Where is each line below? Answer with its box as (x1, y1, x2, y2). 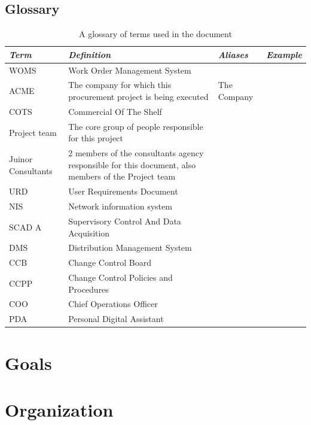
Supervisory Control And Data (68, 214, 181, 227)
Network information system (68, 200, 172, 212)
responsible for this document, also (68, 158, 196, 171)
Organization (5, 397, 114, 421)
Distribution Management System (68, 241, 192, 254)
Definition (68, 48, 111, 60)
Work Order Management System (68, 63, 191, 76)
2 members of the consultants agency (68, 147, 204, 159)
